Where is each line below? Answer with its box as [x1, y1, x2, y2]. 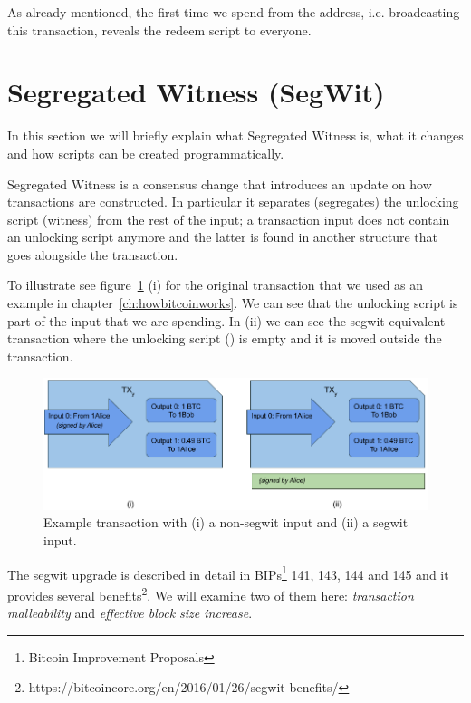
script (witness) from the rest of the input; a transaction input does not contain [7, 209, 450, 228]
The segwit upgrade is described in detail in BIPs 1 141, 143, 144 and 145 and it [7, 562, 449, 583]
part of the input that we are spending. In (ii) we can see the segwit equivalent [7, 311, 446, 330]
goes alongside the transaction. [7, 245, 178, 264]
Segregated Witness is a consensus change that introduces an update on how [7, 174, 432, 193]
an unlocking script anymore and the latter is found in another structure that [7, 227, 437, 246]
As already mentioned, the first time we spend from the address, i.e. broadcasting [7, 3, 460, 21]
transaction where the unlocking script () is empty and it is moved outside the [7, 329, 442, 348]
